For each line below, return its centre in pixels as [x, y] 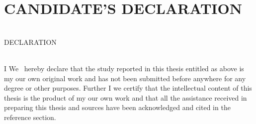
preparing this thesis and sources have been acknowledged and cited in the [117, 107]
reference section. [30, 117]
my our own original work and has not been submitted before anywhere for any [125, 78]
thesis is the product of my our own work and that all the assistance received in [126, 97]
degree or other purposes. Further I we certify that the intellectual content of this [128, 88]
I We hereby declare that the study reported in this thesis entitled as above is [124, 68]
